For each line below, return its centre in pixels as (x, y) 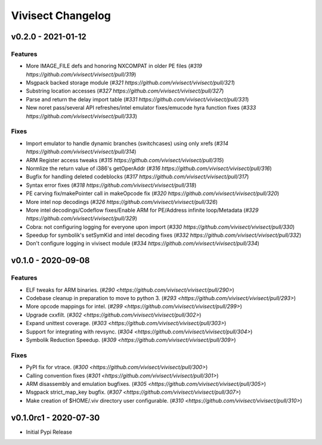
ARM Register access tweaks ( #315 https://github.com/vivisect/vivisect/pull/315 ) (125, 160)
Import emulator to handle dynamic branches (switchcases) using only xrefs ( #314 (127, 143)
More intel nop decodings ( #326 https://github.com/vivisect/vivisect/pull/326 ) (122, 202)
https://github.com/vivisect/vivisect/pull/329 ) (81, 218)
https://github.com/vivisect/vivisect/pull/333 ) (81, 116)
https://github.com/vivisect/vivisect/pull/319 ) (81, 74)
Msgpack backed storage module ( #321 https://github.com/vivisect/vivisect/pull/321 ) (131, 83)
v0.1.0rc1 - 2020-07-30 (55, 418)
